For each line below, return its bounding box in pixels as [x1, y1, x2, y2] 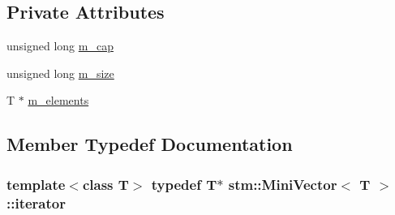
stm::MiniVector [228, 174, 337, 194]
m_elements [28, 92, 89, 109]
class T [82, 174, 129, 194]
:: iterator [6, 192, 66, 213]
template [6, 174, 66, 194]
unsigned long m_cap [6, 37, 114, 54]
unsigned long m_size [6, 64, 114, 81]
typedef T [151, 174, 217, 194]
